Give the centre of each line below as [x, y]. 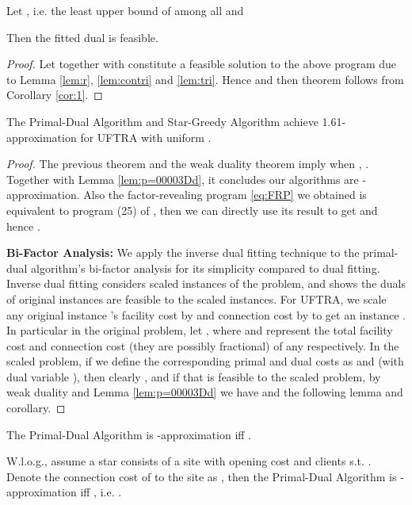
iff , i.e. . [101, 492]
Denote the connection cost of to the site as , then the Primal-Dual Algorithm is [202, 476]
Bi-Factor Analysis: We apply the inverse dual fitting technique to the [183, 252]
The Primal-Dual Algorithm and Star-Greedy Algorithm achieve [162, 121]
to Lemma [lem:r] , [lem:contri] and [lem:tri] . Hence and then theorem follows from [205, 79]
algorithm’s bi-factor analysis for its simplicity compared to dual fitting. [206, 268]
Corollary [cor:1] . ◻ [55, 95]
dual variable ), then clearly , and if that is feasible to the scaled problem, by [194, 376]
